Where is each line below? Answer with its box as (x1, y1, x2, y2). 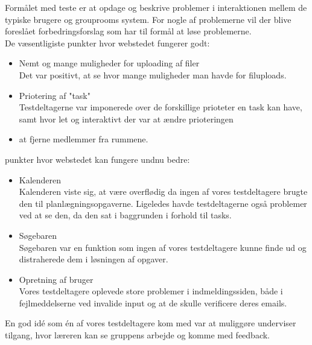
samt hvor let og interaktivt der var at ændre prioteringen (19, 112, 234, 125)
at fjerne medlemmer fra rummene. (19, 133, 148, 145)
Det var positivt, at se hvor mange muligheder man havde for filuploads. (19, 68, 287, 81)
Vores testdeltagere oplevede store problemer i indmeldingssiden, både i (19, 285, 283, 297)
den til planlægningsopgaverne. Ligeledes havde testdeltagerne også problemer (19, 197, 307, 209)
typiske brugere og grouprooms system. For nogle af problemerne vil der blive (5, 13, 291, 25)
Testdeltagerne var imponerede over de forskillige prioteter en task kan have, (19, 101, 302, 113)
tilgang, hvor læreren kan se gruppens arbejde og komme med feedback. (5, 329, 270, 341)
